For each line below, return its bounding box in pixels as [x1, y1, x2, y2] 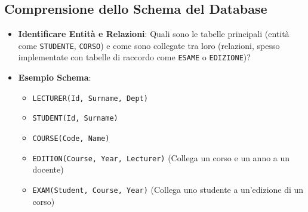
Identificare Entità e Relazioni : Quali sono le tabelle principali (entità [18, 27, 289, 40]
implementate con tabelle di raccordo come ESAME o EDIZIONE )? [18, 51, 251, 63]
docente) [32, 163, 64, 176]
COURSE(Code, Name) [32, 134, 110, 143]
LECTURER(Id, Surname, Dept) [32, 94, 148, 103]
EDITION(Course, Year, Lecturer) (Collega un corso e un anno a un [32, 151, 290, 164]
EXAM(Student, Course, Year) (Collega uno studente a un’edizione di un [32, 183, 304, 195]
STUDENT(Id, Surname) [32, 114, 118, 123]
